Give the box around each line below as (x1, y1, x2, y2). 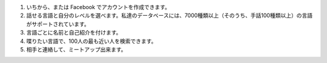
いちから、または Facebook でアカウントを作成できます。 (26, 4, 171, 10)
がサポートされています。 (26, 20, 90, 27)
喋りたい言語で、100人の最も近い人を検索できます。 (26, 37, 157, 45)
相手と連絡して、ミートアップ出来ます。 (26, 45, 127, 53)
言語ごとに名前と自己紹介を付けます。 (26, 29, 122, 36)
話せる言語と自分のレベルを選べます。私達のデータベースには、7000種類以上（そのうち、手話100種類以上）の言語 (26, 12, 313, 19)
